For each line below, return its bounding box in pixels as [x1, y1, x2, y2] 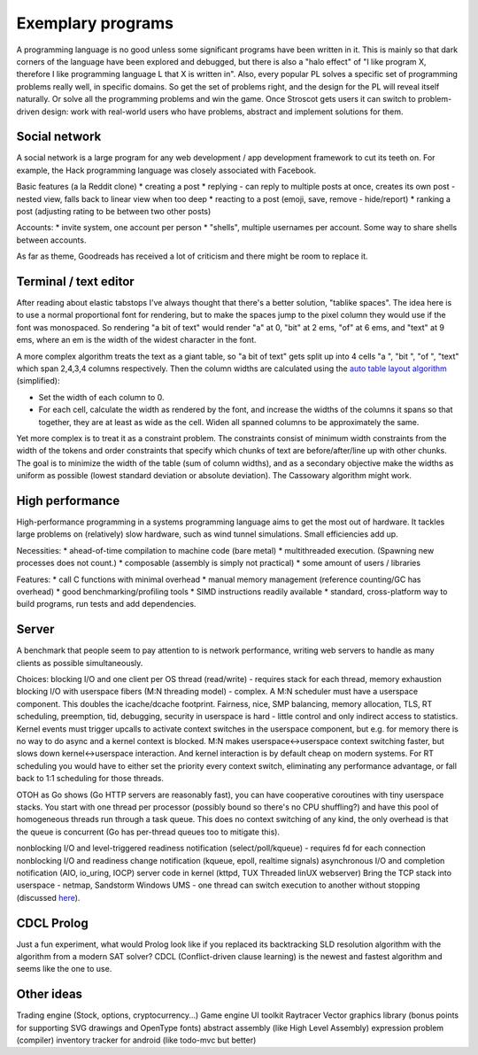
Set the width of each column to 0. [38, 392, 165, 402]
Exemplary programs [16, 13, 174, 33]
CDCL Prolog [16, 915, 89, 930]
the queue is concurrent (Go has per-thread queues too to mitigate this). [16, 826, 281, 837]
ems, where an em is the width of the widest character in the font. [16, 335, 257, 345]
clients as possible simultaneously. [16, 657, 143, 668]
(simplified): [16, 376, 60, 386]
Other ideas [16, 987, 83, 1002]
